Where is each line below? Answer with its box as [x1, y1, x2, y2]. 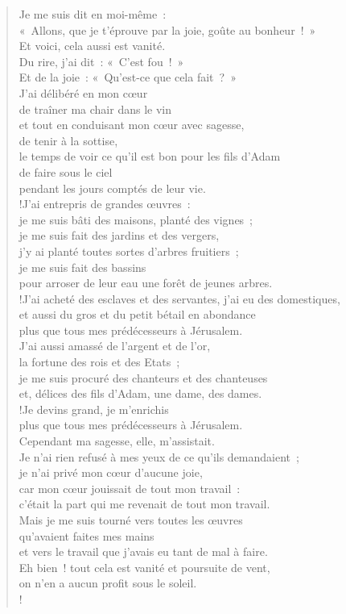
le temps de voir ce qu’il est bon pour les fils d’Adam [19, 148, 281, 165]
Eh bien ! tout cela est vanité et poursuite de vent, [19, 558, 270, 575]
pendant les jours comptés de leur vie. [19, 179, 206, 196]
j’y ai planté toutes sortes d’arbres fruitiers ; [19, 242, 239, 259]
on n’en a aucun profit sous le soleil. [19, 574, 197, 591]
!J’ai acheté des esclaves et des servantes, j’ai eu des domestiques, [19, 290, 340, 307]
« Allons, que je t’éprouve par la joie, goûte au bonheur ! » [19, 21, 316, 38]
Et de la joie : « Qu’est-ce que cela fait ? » [19, 69, 237, 86]
